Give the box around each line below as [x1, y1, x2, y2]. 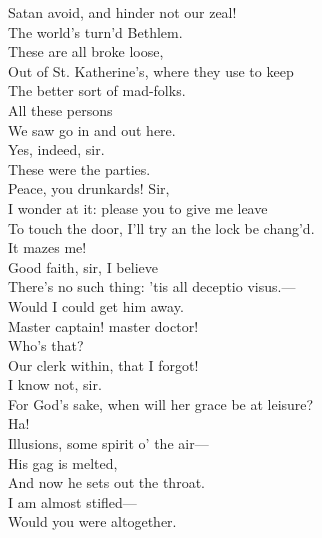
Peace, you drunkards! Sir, [8, 178, 170, 199]
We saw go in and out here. [8, 119, 176, 140]
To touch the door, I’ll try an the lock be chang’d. [8, 217, 315, 238]
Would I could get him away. [8, 295, 184, 316]
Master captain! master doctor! [8, 315, 199, 336]
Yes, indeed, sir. [8, 139, 105, 160]
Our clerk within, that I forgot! [8, 354, 199, 375]
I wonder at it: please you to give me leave [8, 197, 268, 218]
